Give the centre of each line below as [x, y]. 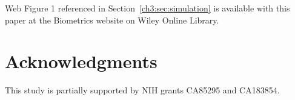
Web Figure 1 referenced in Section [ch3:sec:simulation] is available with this [147, 8]
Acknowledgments [81, 61]
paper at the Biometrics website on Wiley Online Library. [112, 20]
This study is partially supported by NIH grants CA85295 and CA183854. [142, 90]
